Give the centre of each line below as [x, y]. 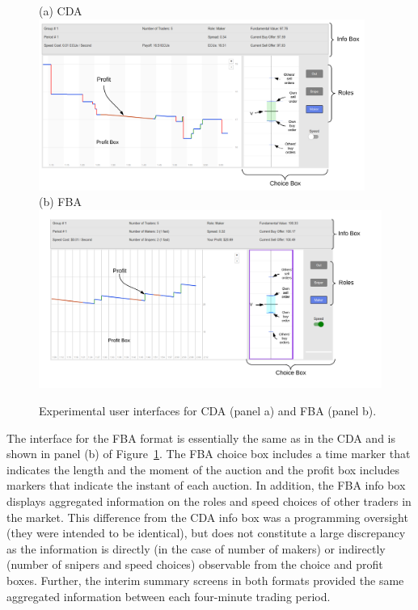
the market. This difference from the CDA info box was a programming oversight [207, 517]
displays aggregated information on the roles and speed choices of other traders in [209, 501]
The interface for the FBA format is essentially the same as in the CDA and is [201, 438]
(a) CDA [61, 11]
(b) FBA [60, 202]
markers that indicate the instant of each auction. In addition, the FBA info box [206, 485]
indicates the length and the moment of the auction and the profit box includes [203, 469]
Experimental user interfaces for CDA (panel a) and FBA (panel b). [208, 411]
